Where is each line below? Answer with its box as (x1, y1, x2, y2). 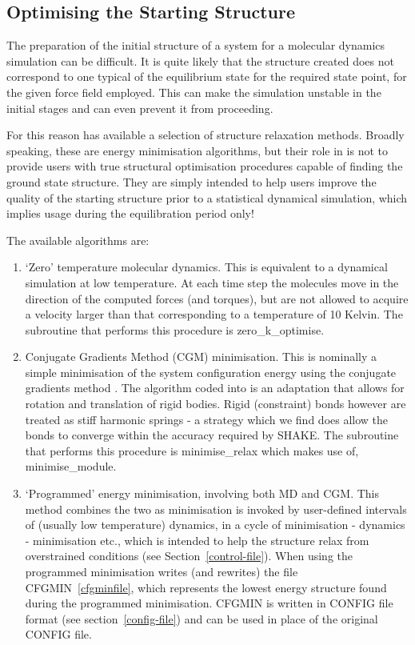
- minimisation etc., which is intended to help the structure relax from (25, 531, 369, 548)
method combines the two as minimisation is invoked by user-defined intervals (25, 500, 407, 517)
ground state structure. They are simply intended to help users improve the (6, 173, 377, 190)
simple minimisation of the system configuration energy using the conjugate (25, 363, 397, 380)
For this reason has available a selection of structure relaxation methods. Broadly (6, 126, 405, 143)
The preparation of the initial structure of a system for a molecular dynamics (6, 37, 385, 54)
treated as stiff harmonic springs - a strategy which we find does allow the (25, 411, 389, 427)
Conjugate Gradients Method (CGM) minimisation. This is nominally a (25, 348, 377, 365)
